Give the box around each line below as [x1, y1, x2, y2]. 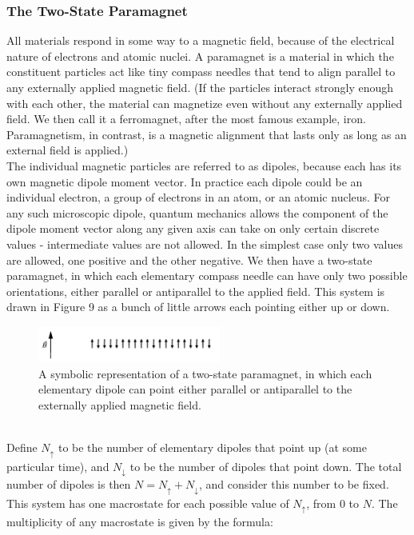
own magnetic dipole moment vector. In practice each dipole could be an [6, 173, 363, 190]
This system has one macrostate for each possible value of [6, 494, 289, 511]
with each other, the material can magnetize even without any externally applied [6, 94, 403, 111]
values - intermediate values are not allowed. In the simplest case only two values [6, 235, 403, 252]
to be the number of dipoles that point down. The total [129, 457, 402, 474]
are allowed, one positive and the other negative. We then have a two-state [6, 251, 372, 268]
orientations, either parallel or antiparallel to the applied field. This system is [6, 282, 385, 299]
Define [6, 439, 38, 456]
